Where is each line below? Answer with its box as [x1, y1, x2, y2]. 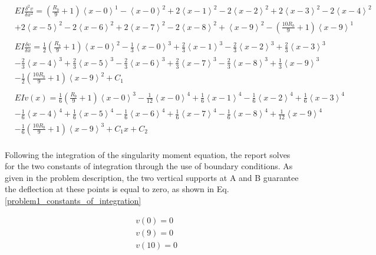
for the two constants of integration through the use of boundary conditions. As [5, 160, 293, 172]
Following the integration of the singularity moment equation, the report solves [5, 148, 291, 160]
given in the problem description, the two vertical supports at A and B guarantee [5, 171, 299, 183]
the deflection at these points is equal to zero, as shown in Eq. [5, 183, 229, 195]
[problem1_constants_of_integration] [5, 194, 141, 206]
